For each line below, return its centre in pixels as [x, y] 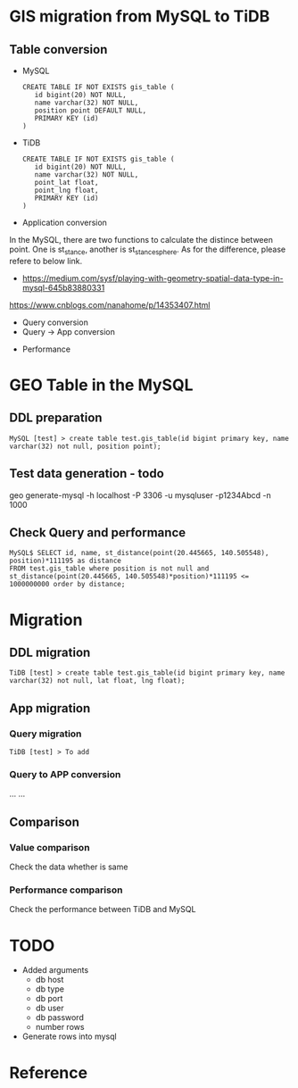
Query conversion [55, 322]
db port [49, 999]
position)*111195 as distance [66, 561]
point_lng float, [66, 190]
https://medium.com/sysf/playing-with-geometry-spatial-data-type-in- [153, 278]
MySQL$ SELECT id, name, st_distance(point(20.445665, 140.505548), [139, 553]
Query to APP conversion [65, 775]
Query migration [46, 734]
